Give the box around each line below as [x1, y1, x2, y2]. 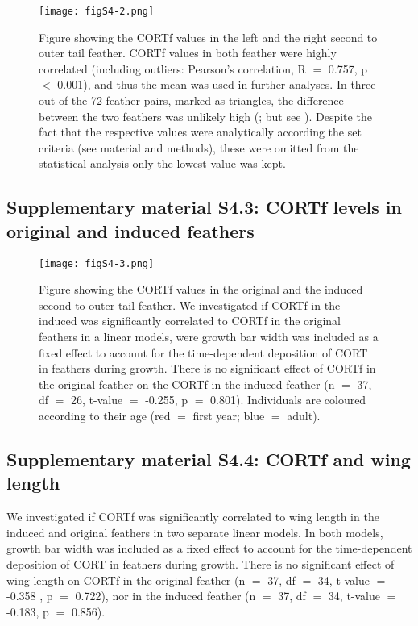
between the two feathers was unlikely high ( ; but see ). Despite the [39, 107, 372, 124]
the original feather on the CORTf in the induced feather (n [39, 375, 335, 392]
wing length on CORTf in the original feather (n [6, 571, 246, 588]
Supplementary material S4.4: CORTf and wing [6, 446, 411, 471]
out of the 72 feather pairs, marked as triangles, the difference [39, 92, 344, 109]
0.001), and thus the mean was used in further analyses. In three [57, 76, 376, 93]
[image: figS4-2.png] [39, 6, 155, 17]
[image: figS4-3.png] [39, 257, 155, 269]
